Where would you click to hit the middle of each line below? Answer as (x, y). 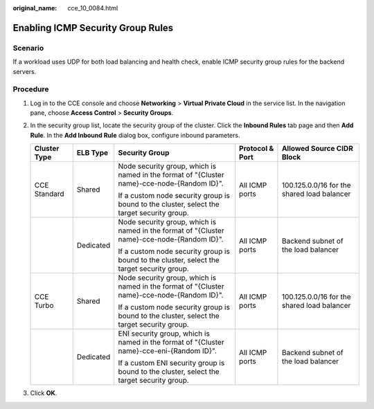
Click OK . (44, 393)
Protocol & (257, 149)
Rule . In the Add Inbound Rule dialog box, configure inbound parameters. (135, 135)
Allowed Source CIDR (317, 149)
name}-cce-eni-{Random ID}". (168, 351)
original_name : (35, 8)
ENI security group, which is (164, 334)
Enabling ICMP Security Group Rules (93, 28)
